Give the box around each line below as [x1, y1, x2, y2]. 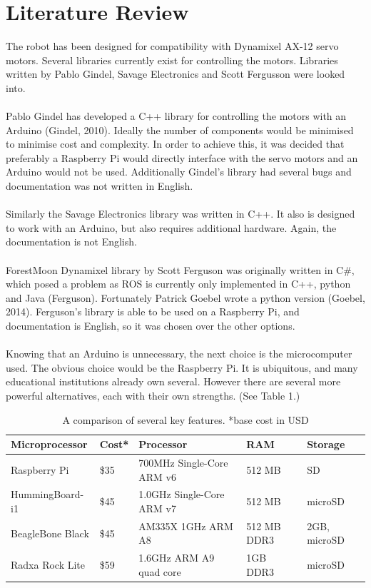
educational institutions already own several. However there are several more [6, 374, 341, 389]
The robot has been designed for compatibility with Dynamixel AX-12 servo [6, 39, 339, 54]
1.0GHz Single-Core [138, 487, 225, 502]
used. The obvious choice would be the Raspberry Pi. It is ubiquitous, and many [6, 360, 358, 375]
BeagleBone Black [11, 525, 89, 540]
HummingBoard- [11, 487, 84, 502]
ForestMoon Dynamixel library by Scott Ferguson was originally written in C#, [6, 262, 355, 277]
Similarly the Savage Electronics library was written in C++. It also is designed [6, 206, 355, 221]
